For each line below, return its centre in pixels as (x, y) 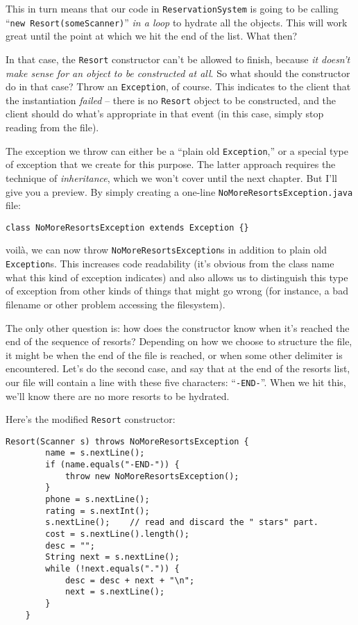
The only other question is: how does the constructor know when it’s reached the (178, 327)
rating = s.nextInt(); (97, 511)
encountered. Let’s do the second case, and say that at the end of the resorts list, (178, 368)
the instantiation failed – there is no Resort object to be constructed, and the (171, 100)
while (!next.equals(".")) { (112, 569)
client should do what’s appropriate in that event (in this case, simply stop (165, 114)
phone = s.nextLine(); (97, 500)
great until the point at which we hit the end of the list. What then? (152, 36)
